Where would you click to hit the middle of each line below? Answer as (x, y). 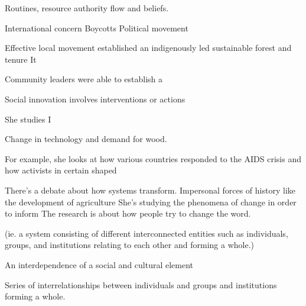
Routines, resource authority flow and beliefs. (87, 8)
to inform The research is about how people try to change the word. (128, 213)
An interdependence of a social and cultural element (99, 264)
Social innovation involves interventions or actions (95, 99)
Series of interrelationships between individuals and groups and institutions (141, 284)
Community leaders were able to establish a (84, 79)
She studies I (28, 119)
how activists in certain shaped (61, 170)
